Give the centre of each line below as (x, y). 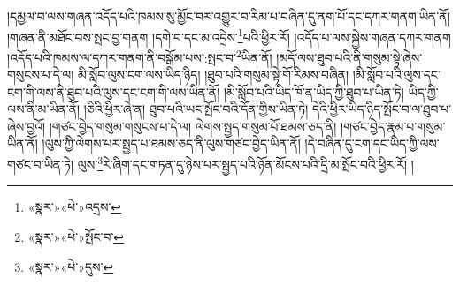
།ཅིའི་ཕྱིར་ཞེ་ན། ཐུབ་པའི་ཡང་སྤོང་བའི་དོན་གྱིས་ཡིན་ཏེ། (196, 109)
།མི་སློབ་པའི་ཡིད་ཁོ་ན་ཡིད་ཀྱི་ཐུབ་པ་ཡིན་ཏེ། (314, 91)
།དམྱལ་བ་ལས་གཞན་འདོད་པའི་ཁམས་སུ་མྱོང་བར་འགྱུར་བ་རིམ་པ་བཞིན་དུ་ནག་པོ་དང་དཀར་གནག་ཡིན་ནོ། (229, 16)
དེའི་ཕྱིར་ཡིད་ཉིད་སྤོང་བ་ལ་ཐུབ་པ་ (382, 109)
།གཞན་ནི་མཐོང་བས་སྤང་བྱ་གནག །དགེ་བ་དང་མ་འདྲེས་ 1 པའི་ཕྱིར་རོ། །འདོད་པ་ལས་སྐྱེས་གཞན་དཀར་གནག (229, 35)
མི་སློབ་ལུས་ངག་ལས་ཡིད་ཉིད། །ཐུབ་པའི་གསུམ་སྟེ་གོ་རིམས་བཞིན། (213, 75)
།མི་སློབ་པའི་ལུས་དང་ (396, 75)
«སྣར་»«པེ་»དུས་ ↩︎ (71, 266)
